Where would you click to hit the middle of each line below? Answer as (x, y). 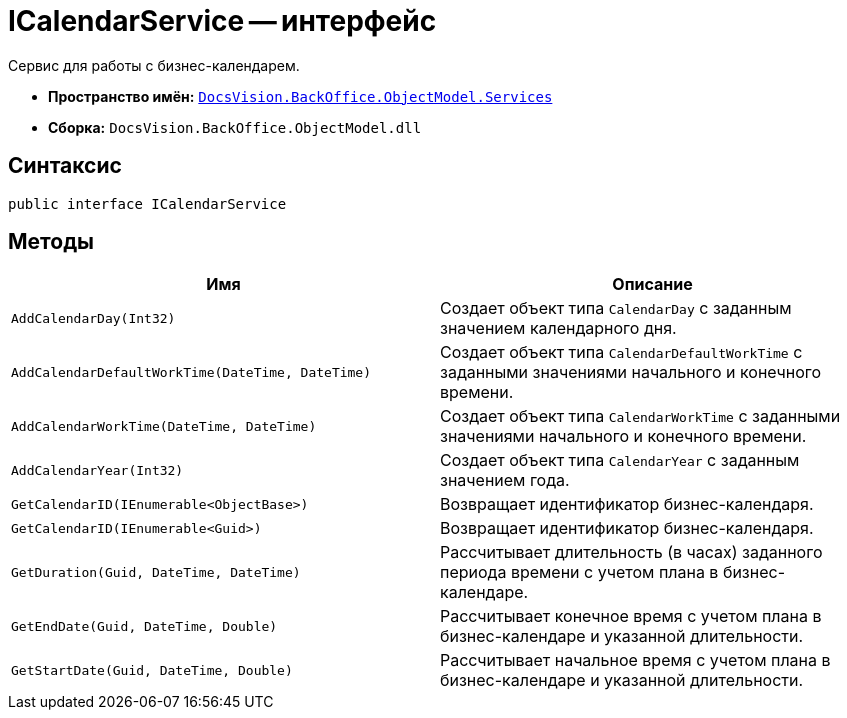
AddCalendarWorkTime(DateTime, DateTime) (164, 426)
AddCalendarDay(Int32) (93, 318)
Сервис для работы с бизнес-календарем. (154, 65)
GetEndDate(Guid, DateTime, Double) (144, 626)
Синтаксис (65, 166)
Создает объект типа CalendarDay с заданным (616, 308)
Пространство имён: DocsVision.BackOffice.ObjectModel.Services (300, 96)
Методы (51, 242)
